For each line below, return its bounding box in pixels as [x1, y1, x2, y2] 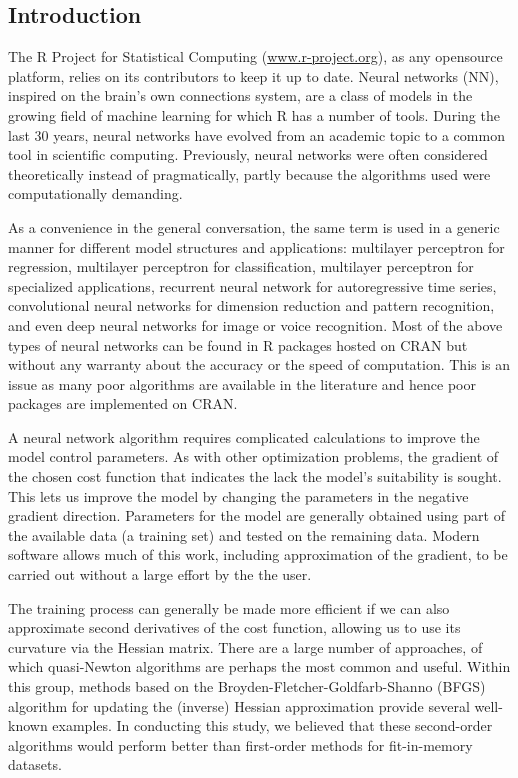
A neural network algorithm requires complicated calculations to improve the [8, 426, 480, 447]
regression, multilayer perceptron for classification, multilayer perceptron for [8, 256, 474, 277]
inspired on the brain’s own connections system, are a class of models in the [8, 85, 473, 106]
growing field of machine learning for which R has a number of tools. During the [8, 104, 500, 125]
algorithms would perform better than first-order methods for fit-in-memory [8, 734, 473, 755]
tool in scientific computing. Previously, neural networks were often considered [8, 144, 488, 165]
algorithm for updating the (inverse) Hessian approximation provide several [8, 695, 470, 716]
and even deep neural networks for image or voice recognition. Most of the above [8, 314, 503, 335]
